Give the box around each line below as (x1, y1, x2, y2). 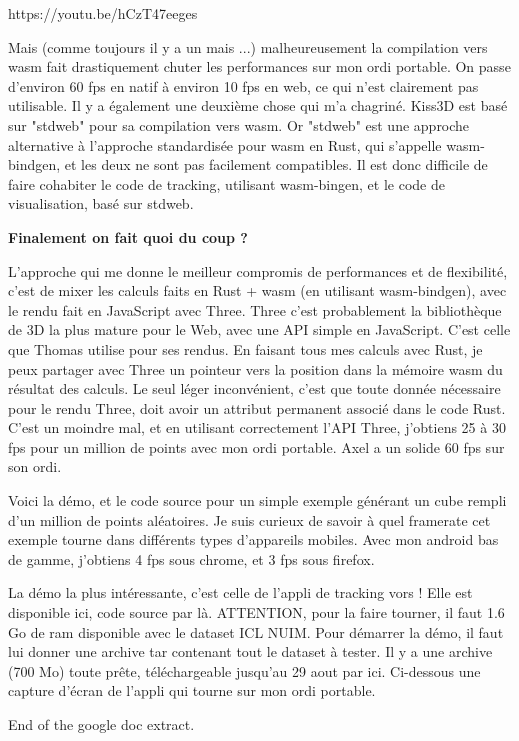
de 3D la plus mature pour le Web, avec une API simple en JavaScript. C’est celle (8, 319, 511, 340)
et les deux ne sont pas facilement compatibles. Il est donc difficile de (64, 154, 488, 175)
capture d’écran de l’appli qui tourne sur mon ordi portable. (8, 680, 376, 701)
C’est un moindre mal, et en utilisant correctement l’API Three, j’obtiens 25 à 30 (8, 417, 506, 438)
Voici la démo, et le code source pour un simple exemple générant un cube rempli (8, 490, 507, 511)
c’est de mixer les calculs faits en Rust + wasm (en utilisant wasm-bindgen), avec (8, 280, 507, 301)
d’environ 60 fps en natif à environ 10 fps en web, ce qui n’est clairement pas (8, 75, 479, 96)
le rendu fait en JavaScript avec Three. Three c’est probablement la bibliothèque (8, 299, 502, 320)
